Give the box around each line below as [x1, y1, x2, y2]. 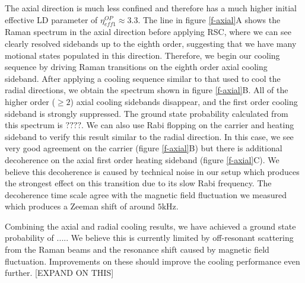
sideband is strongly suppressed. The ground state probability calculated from [5, 107, 288, 119]
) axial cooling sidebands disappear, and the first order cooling [70, 95, 298, 107]
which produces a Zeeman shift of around [5, 200, 155, 212]
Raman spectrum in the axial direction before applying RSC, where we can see [5, 26, 291, 38]
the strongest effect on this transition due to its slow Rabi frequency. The [5, 177, 272, 189]
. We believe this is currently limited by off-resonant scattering [66, 231, 294, 244]
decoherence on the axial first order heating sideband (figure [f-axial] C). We [5, 153, 279, 166]
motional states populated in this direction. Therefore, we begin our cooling [5, 49, 280, 61]
